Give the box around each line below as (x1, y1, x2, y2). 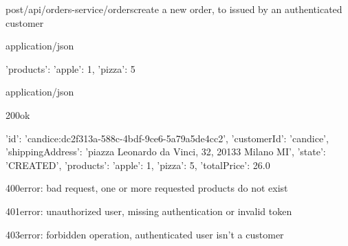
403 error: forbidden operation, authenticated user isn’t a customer (6, 227, 284, 241)
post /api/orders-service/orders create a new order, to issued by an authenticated (6, 2, 342, 16)
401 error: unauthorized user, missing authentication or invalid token (6, 203, 292, 218)
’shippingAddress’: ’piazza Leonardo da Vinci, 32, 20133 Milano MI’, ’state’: (6, 144, 326, 159)
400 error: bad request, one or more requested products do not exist (6, 181, 288, 195)
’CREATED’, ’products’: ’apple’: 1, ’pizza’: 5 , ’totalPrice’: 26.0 (6, 157, 270, 172)
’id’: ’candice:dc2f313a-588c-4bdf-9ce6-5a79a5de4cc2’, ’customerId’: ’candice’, (6, 131, 329, 145)
